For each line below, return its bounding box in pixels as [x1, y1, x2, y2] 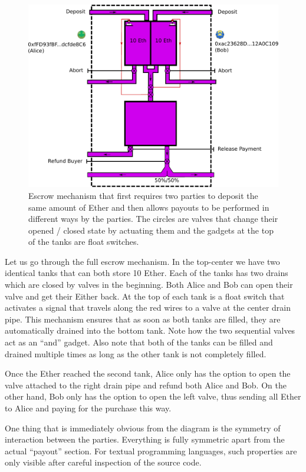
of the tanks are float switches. [28, 235, 139, 248]
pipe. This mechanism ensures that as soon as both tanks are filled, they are [5, 313, 281, 325]
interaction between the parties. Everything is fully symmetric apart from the [5, 433, 285, 446]
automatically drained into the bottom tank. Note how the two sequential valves [5, 324, 295, 337]
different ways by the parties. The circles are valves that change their [28, 212, 278, 225]
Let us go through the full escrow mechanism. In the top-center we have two [5, 255, 280, 267]
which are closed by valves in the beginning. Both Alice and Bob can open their [5, 278, 293, 291]
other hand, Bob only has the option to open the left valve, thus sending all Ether [5, 390, 301, 403]
